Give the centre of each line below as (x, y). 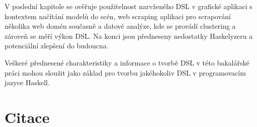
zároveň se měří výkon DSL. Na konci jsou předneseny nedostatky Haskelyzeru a (129, 36)
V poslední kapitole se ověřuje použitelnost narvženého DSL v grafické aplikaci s (128, 6)
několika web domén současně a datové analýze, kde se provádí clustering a (120, 26)
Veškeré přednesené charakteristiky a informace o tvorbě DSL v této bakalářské (127, 62)
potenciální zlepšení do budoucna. (57, 46)
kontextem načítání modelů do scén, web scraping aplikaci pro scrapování (118, 16)
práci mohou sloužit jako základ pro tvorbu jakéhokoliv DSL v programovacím (125, 72)
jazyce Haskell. (27, 82)
